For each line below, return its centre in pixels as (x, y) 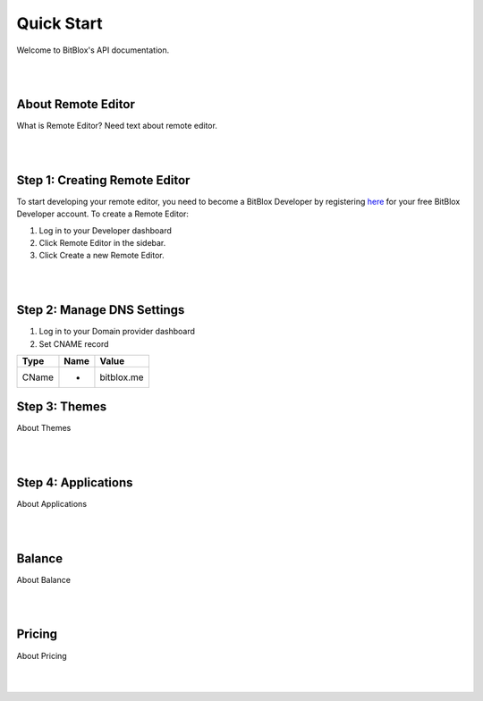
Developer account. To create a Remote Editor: (103, 214)
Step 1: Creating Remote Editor (103, 180)
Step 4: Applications (75, 483)
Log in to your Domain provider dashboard (117, 332)
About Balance (44, 579)
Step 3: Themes (62, 407)
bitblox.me (122, 377)
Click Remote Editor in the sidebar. (102, 243)
